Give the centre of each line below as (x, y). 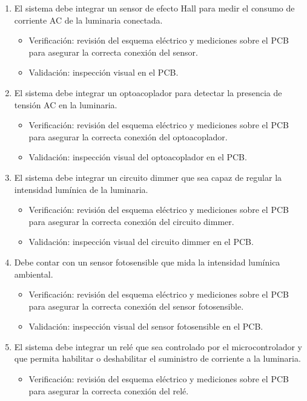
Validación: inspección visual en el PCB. (104, 72)
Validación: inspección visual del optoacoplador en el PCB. (138, 157)
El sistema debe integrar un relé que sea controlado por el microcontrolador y (158, 346)
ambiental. (34, 274)
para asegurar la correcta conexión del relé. (109, 390)
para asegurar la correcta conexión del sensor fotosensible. (136, 306)
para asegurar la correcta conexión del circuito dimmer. (131, 221)
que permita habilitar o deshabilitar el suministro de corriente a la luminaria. (157, 358)
